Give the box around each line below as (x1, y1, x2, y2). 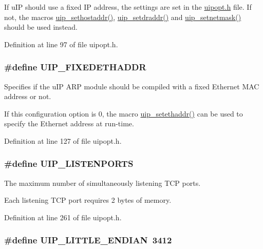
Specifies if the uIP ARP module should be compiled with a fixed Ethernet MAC (4, 81, 259, 91)
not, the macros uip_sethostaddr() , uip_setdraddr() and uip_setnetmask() (4, 11, 241, 22)
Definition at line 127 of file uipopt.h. (4, 135, 122, 146)
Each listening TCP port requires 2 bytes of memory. (4, 195, 172, 205)
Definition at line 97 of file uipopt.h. (4, 39, 118, 49)
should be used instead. (4, 22, 78, 32)
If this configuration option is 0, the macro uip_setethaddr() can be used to (4, 108, 243, 119)
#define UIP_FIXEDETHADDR (4, 61, 146, 73)
